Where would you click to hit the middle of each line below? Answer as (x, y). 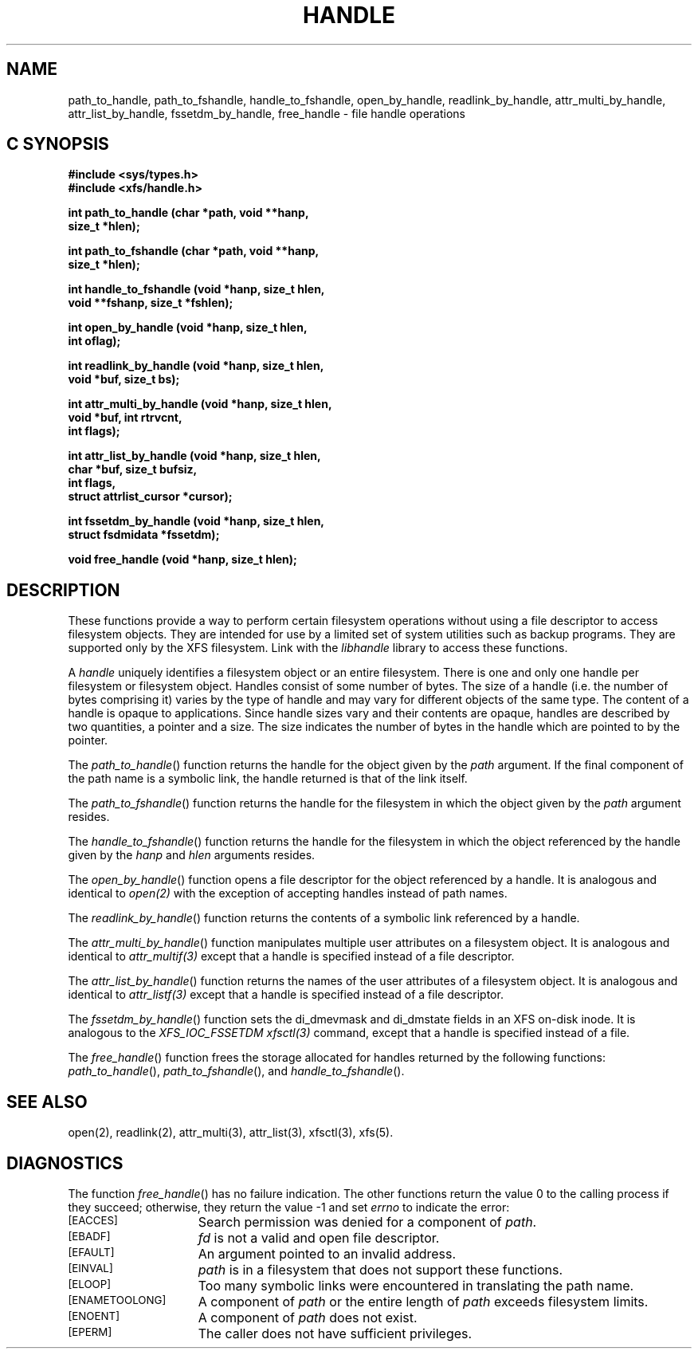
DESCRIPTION (63, 590)
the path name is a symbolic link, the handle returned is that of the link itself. (268, 779)
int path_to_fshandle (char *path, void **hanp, (194, 251)
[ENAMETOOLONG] (117, 1300)
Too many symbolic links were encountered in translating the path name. (416, 1285)
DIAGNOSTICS (65, 1163)
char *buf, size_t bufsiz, (133, 469)
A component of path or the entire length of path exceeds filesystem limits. (423, 1301)
